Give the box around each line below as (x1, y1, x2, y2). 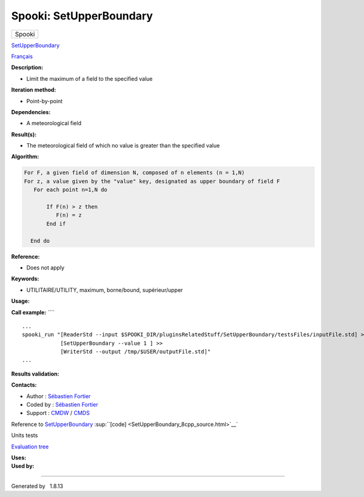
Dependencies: (11, 108, 51, 115)
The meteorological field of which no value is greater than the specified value (26, 142, 220, 149)
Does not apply (26, 264, 65, 271)
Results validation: (11, 370, 59, 377)
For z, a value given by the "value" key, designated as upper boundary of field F (24, 178, 280, 184)
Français (11, 52, 33, 60)
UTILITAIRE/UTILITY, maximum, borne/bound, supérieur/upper (26, 286, 183, 294)
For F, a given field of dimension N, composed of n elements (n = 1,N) (24, 169, 245, 176)
